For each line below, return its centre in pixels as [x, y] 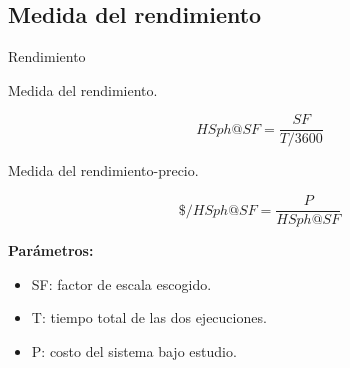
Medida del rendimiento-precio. [103, 170]
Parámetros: [51, 250]
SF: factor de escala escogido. [121, 283]
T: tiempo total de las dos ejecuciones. [149, 317]
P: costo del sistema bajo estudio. [134, 350]
